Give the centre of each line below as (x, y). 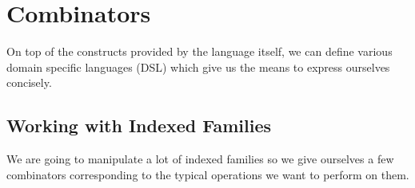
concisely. (29, 82)
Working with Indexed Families (139, 125)
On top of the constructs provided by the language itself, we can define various (200, 51)
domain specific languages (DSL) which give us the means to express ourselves (198, 67)
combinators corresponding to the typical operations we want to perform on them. (208, 174)
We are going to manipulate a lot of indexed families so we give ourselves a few (200, 159)
